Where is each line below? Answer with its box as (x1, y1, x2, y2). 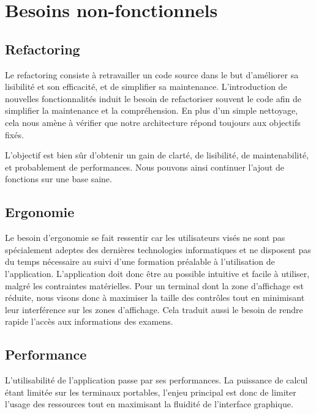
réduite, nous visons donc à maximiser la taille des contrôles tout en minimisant (5, 291, 305, 304)
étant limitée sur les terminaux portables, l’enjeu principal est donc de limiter (5, 385, 296, 398)
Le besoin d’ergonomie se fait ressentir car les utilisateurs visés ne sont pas (5, 231, 285, 244)
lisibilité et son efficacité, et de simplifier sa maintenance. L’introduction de (5, 80, 287, 93)
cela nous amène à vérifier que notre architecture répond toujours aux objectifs (5, 116, 301, 128)
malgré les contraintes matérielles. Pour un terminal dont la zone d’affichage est (5, 279, 304, 292)
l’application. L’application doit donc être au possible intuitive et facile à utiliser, (5, 267, 310, 279)
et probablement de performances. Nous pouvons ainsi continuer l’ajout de (5, 160, 284, 173)
